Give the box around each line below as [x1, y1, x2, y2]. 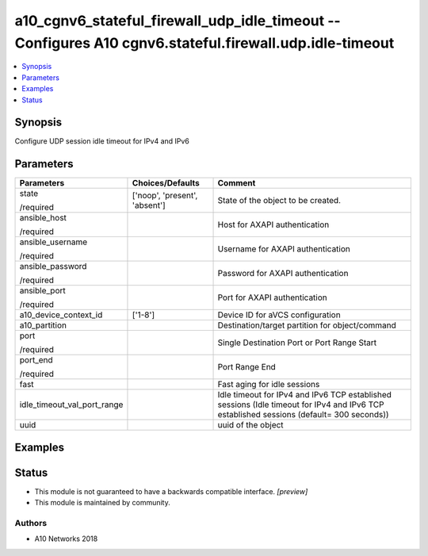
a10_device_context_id [19, 309, 103, 320]
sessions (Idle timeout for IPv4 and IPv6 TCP [217, 399, 384, 410]
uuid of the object [217, 420, 285, 431]
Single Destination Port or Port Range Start [217, 337, 377, 348]
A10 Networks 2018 [34, 534, 98, 543]
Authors [14, 518, 48, 529]
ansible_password [19, 261, 87, 272]
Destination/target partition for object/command [217, 320, 396, 331]
